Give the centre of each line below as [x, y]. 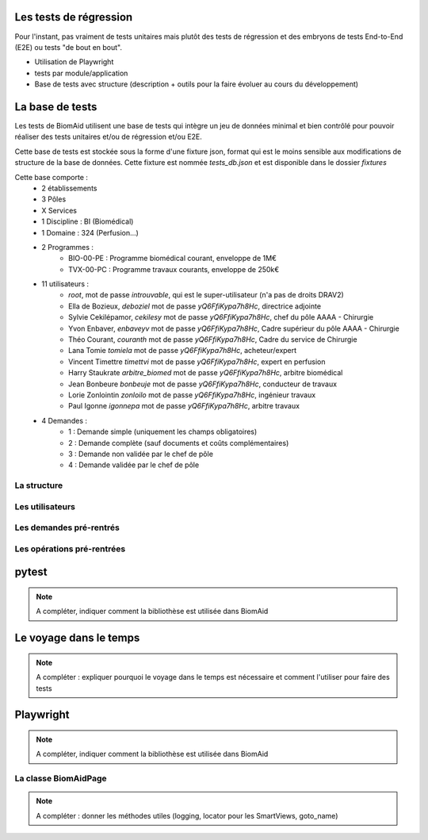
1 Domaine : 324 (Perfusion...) [90, 232]
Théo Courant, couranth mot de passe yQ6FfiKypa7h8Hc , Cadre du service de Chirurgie [213, 339]
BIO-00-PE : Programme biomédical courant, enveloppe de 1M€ [173, 259]
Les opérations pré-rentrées [70, 549]
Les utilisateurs [45, 506]
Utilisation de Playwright [74, 62]
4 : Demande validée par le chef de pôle [134, 465]
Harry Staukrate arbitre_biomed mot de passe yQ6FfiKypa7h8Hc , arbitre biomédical [206, 373]
